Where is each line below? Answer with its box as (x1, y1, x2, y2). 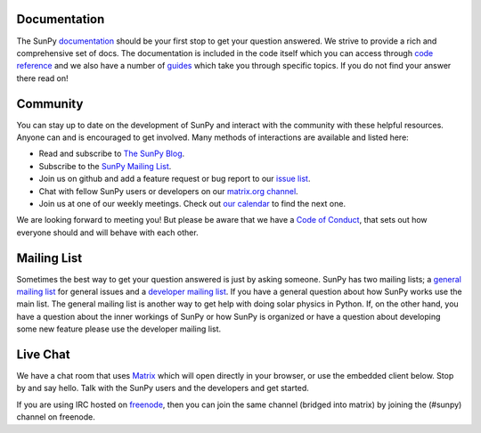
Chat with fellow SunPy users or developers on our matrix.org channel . (38, 185, 298, 196)
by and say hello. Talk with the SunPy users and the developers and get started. (16, 383, 309, 394)
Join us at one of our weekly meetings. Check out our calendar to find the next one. (38, 198, 346, 208)
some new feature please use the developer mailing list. (16, 323, 222, 334)
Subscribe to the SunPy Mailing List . (38, 160, 172, 171)
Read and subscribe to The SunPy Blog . (38, 148, 185, 159)
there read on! (16, 72, 69, 84)
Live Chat (16, 347, 70, 362)
